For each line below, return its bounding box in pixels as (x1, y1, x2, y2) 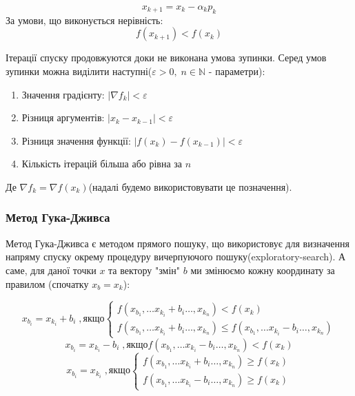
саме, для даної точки (6, 262, 97, 277)
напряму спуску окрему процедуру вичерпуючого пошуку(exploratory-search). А (6, 249, 346, 264)
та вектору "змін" (108, 262, 181, 277)
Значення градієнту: (21, 87, 105, 101)
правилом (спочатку (6, 276, 89, 291)
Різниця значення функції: (21, 133, 131, 147)
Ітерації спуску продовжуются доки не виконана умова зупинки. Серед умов (6, 50, 327, 65)
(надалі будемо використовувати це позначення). (88, 179, 292, 194)
